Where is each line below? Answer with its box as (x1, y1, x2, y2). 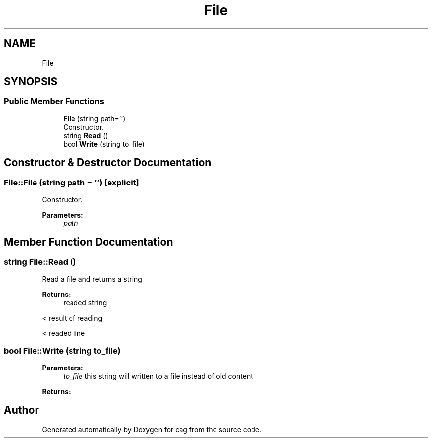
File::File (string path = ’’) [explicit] (4, 177, 139, 187)
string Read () (63, 131, 108, 140)
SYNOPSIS (4, 75, 58, 88)
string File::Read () (4, 257, 76, 267)
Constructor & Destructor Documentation (4, 156, 212, 169)
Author (4, 404, 39, 417)
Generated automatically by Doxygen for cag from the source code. (42, 425, 261, 434)
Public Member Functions (4, 96, 104, 107)
